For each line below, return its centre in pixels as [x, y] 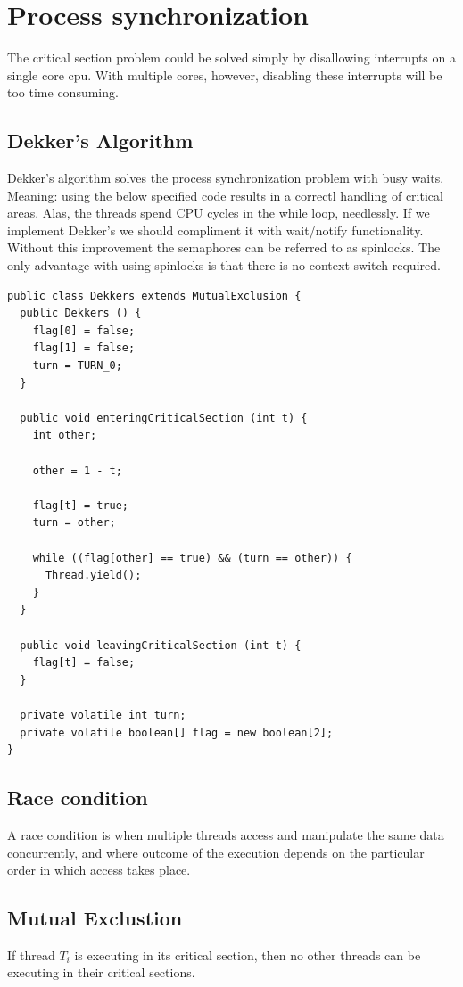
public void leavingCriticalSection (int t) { [161, 645]
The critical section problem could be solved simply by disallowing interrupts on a [231, 58]
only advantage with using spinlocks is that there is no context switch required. [224, 265]
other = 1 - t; [77, 470]
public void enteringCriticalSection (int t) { [164, 418]
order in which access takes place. [99, 870]
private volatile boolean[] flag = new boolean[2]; [177, 732]
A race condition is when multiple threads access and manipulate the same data [226, 834]
